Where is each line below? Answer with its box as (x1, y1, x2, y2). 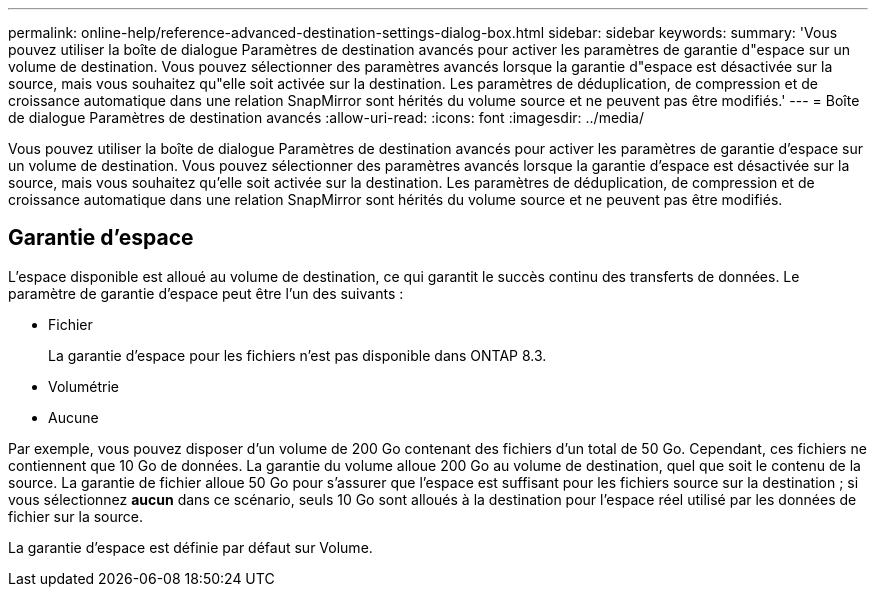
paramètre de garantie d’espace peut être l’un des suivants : (8, 284, 404, 302)
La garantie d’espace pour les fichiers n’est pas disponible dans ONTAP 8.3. (48, 346, 547, 364)
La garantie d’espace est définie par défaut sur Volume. (8, 538, 373, 556)
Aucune (48, 408, 99, 426)
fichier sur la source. (8, 507, 143, 525)
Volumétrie (48, 377, 119, 395)
